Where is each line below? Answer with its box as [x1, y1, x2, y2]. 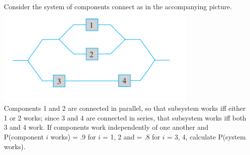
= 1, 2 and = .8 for [103, 131, 161, 141]
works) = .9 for [51, 131, 96, 141]
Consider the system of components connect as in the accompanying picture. [4, 1, 232, 11]
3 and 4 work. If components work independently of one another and [4, 122, 209, 132]
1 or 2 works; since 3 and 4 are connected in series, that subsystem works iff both [4, 112, 247, 122]
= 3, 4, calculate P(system [167, 131, 246, 141]
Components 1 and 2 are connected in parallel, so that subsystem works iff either [4, 103, 246, 113]
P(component [4, 131, 44, 141]
